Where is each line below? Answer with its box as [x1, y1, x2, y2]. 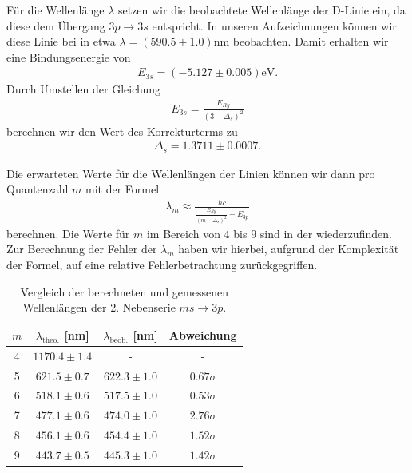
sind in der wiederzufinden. [259, 225, 392, 241]
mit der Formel [85, 181, 160, 197]
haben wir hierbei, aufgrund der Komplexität [178, 240, 399, 257]
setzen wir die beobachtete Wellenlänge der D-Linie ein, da [117, 2, 406, 18]
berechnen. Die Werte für [6, 225, 130, 241]
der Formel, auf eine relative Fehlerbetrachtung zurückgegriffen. [6, 256, 318, 273]
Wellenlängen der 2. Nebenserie [22, 299, 176, 316]
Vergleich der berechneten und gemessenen [20, 283, 228, 300]
